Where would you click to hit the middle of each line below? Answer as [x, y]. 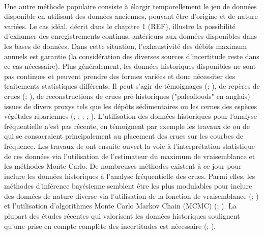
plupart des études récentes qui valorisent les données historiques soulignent [122, 216]
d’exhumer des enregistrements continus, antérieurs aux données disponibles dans [131, 36]
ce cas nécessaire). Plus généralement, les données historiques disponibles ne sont [130, 66]
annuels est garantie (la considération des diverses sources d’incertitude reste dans [132, 56]
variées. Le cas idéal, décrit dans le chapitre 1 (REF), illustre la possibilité [120, 26]
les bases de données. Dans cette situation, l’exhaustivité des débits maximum [126, 46]
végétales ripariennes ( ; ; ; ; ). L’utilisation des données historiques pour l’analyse [130, 116]
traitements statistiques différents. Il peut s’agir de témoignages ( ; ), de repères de [132, 86]
